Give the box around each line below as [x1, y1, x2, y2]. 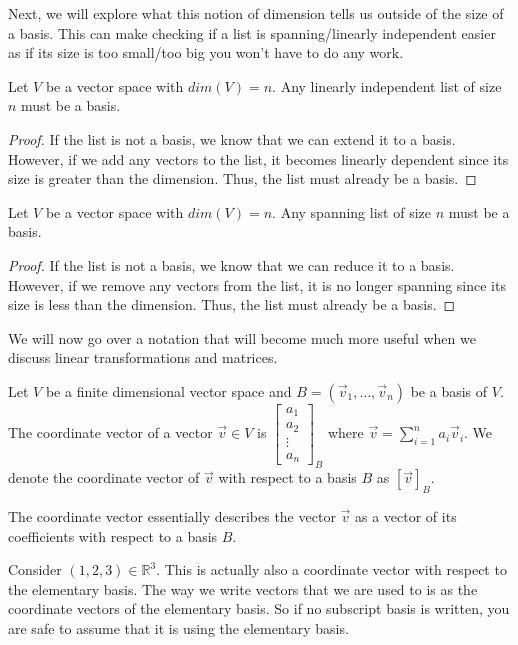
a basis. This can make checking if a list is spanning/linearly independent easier [8, 22, 496, 43]
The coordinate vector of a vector [8, 422, 213, 443]
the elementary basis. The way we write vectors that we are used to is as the [8, 578, 478, 599]
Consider [8, 559, 62, 580]
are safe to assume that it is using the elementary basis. [8, 617, 349, 638]
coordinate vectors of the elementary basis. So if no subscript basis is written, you [8, 598, 510, 619]
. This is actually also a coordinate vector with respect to [156, 559, 507, 580]
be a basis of [410, 380, 488, 401]
